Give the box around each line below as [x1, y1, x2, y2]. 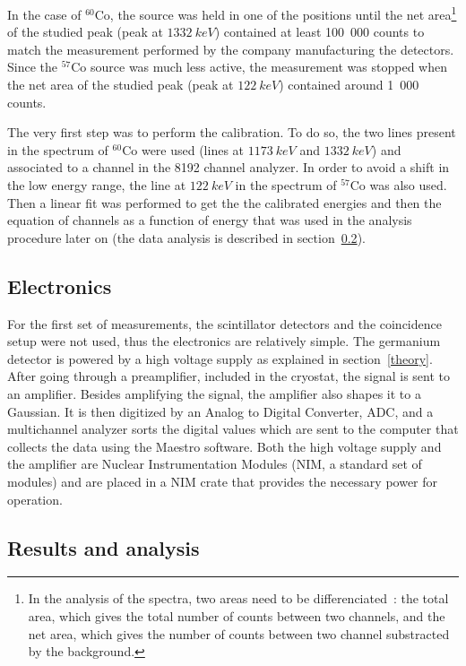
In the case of [7, 4, 82, 23]
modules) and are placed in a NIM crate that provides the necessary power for [7, 471, 438, 490]
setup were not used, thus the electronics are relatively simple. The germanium [7, 332, 441, 350]
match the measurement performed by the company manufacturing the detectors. [7, 39, 454, 58]
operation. [7, 489, 63, 508]
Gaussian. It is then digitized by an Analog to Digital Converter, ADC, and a [7, 402, 434, 420]
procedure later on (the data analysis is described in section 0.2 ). [7, 228, 366, 247]
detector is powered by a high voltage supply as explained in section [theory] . [7, 349, 433, 368]
